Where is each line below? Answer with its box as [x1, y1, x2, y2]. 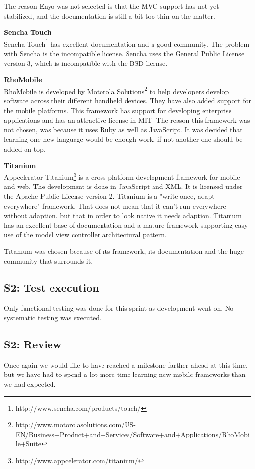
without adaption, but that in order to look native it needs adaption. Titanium [4, 210, 242, 220]
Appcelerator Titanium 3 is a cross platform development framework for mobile [4, 170, 240, 182]
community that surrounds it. [4, 255, 93, 266]
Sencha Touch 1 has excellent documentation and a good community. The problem [4, 37, 250, 49]
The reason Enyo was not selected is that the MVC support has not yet [4, 1, 219, 11]
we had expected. [4, 379, 56, 389]
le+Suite [15, 438, 41, 449]
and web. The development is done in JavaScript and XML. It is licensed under [4, 181, 243, 191]
